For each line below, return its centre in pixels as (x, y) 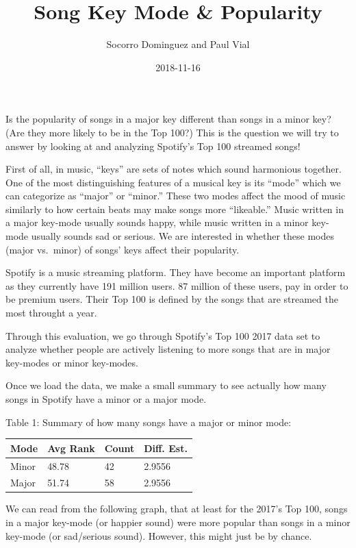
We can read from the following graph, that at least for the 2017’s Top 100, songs (177, 509)
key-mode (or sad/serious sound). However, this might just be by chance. (159, 535)
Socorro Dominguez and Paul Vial (178, 44)
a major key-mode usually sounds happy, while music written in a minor (157, 222)
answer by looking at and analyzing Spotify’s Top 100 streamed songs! (153, 146)
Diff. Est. (166, 448)
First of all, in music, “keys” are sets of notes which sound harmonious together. (174, 169)
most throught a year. (51, 313)
